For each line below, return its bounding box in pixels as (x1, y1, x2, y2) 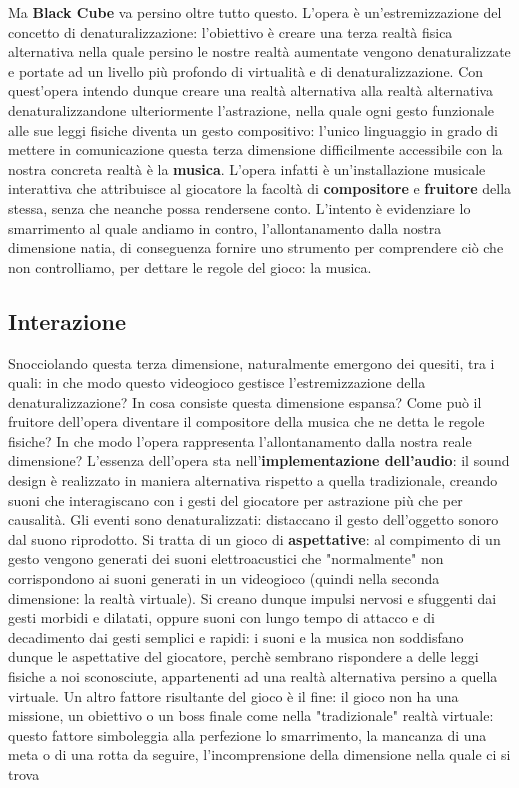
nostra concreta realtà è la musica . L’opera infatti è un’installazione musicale (8, 158, 486, 179)
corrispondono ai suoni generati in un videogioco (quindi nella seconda (8, 568, 440, 589)
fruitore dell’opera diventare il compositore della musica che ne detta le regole (8, 411, 485, 432)
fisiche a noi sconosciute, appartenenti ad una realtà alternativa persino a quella (8, 666, 498, 687)
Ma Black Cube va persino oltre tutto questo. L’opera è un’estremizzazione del (8, 2, 502, 22)
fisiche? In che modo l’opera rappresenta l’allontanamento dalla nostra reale (8, 430, 472, 451)
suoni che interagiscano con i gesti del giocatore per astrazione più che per (8, 489, 463, 510)
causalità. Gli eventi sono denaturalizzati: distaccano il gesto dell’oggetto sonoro (8, 509, 499, 530)
